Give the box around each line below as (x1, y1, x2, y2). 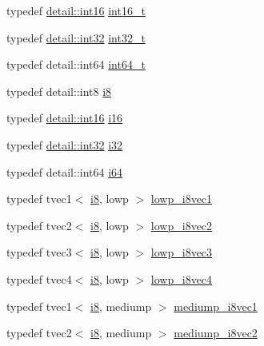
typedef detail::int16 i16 (6, 109, 123, 126)
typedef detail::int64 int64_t (6, 56, 146, 73)
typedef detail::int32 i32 (6, 136, 123, 153)
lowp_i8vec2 (150, 217, 213, 233)
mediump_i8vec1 (174, 297, 258, 314)
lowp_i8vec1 (150, 190, 213, 207)
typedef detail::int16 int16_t (6, 2, 146, 18)
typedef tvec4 (6, 270, 72, 287)
